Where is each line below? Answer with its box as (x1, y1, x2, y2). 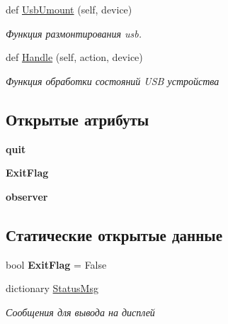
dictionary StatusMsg (6, 281, 98, 296)
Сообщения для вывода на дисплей (6, 304, 155, 319)
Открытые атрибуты (6, 108, 149, 130)
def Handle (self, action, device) (6, 50, 143, 65)
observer (6, 189, 48, 203)
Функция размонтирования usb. (6, 26, 142, 40)
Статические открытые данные (6, 223, 222, 245)
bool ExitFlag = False (6, 257, 107, 272)
